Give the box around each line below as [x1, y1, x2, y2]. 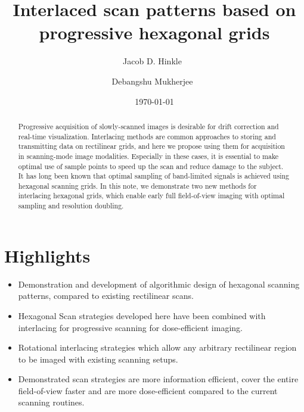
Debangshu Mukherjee [111, 74, 193, 87]
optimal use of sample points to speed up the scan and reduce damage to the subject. [18, 161, 284, 171]
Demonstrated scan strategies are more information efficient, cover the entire [18, 373, 299, 385]
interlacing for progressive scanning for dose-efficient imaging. [18, 321, 243, 333]
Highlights [4, 243, 91, 267]
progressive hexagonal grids [39, 20, 270, 45]
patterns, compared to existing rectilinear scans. [18, 289, 194, 302]
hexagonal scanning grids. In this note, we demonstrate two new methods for [18, 180, 257, 191]
